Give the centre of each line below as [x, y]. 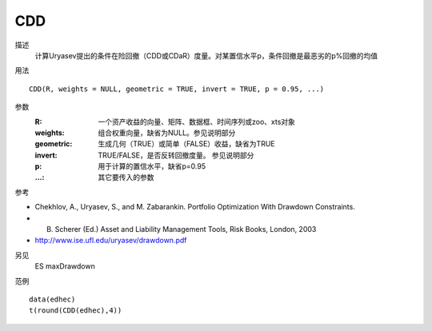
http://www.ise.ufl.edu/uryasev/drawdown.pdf [111, 241]
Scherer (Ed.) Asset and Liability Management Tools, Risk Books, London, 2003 [186, 229]
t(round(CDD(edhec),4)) [76, 311]
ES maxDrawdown [65, 266]
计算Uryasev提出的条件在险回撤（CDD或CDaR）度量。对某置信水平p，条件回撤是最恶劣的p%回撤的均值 [206, 55]
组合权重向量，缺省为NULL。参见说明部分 [167, 133]
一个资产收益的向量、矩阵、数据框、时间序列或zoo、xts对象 [197, 122]
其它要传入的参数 [126, 177]
